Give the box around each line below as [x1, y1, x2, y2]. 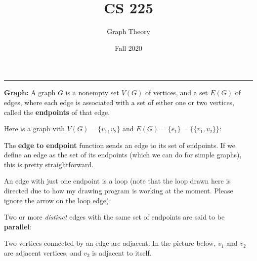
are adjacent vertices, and [4, 248, 82, 258]
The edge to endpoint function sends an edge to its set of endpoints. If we [4, 140, 235, 150]
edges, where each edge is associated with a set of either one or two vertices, [4, 97, 235, 107]
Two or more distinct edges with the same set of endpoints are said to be [4, 212, 225, 222]
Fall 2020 [115, 42, 142, 53]
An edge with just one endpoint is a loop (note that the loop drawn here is [4, 176, 231, 186]
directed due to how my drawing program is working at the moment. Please [4, 186, 233, 196]
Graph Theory [107, 26, 150, 37]
